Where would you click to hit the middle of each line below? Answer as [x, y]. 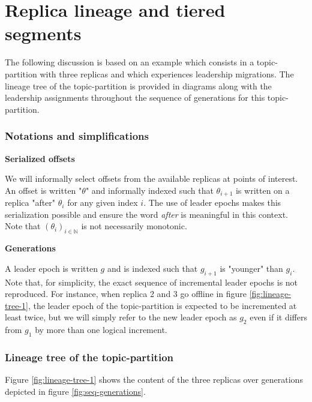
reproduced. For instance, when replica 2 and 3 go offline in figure [126, 294]
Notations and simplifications [77, 136]
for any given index [103, 202]
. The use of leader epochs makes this [212, 202]
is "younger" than [251, 268]
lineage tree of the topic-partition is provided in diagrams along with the [138, 85]
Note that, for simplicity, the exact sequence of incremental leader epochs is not [151, 282]
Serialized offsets [40, 158]
